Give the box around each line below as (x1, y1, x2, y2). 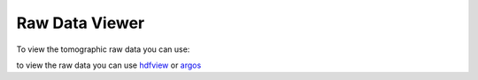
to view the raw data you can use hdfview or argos (16, 60, 202, 70)
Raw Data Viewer (16, 13, 145, 33)
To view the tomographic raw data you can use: (16, 44, 190, 55)
